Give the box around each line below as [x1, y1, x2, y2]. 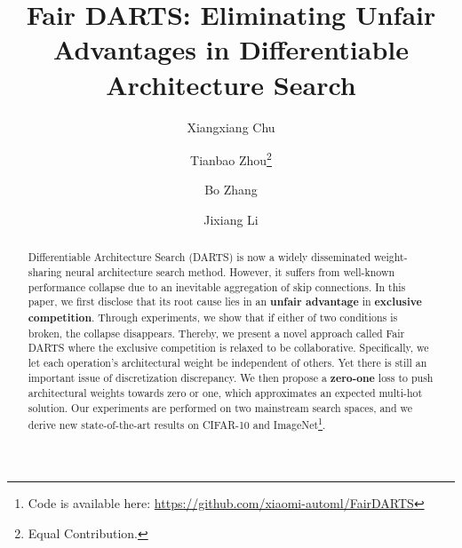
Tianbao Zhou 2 [190, 148, 272, 169]
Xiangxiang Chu [187, 117, 275, 136]
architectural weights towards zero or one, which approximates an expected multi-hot [28, 385, 423, 401]
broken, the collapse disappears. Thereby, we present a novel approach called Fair [28, 325, 405, 340]
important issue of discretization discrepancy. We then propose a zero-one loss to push [28, 369, 434, 385]
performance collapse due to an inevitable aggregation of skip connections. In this [28, 279, 406, 294]
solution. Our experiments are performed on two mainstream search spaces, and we [28, 400, 413, 415]
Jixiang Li [203, 210, 259, 228]
